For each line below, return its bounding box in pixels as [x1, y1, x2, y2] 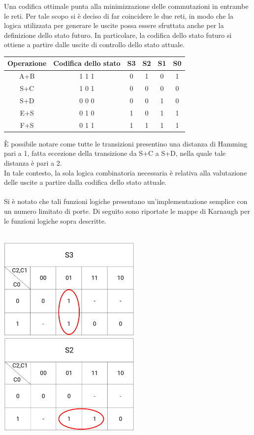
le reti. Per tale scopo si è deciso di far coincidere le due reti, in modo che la [4, 10, 234, 21]
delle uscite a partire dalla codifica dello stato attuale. [4, 177, 167, 187]
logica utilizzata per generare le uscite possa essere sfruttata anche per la [4, 20, 224, 30]
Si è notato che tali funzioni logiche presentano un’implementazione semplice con [4, 196, 248, 206]
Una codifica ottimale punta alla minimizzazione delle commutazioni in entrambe [4, 1, 249, 11]
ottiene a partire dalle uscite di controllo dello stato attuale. [4, 39, 185, 50]
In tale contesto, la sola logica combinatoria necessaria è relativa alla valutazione [4, 167, 247, 177]
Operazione [7, 58, 47, 68]
